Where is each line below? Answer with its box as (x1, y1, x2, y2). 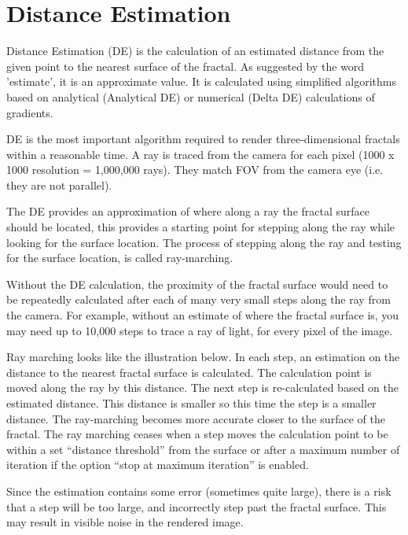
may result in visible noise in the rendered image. (6, 514, 244, 530)
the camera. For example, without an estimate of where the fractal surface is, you (6, 307, 399, 323)
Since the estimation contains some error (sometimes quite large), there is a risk (6, 482, 391, 499)
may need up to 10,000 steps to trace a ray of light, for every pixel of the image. (6, 322, 393, 338)
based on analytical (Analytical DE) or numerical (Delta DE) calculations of (6, 88, 375, 105)
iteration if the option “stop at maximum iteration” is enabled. (6, 456, 309, 473)
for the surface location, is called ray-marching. (6, 249, 233, 266)
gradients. (6, 104, 53, 120)
